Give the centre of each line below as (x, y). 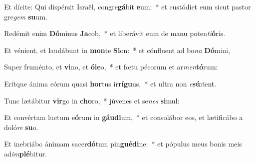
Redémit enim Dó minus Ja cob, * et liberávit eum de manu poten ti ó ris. (115, 33)
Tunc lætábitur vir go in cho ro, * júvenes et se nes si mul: (92, 100)
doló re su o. (21, 127)
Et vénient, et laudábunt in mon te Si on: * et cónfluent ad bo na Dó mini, (117, 50)
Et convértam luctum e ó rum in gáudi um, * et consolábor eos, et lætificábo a (123, 117)
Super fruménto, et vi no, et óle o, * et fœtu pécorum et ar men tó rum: (111, 67)
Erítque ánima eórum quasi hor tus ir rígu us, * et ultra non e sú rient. (110, 83)
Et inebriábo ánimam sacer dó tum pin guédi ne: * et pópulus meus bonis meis (123, 144)
